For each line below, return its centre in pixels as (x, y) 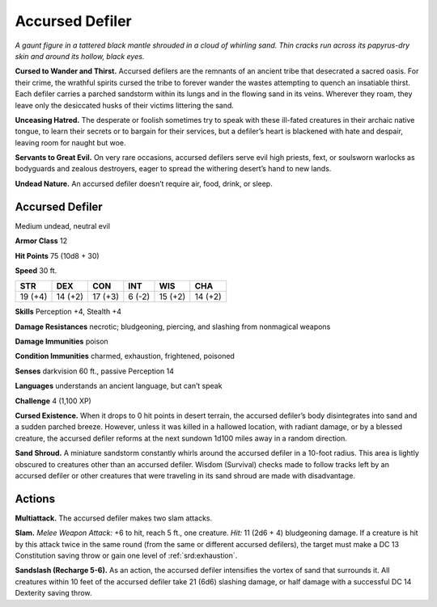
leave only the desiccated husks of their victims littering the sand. (125, 105)
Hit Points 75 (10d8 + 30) (57, 255)
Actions (35, 498)
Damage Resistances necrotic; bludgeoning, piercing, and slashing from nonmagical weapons (173, 327)
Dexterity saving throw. (53, 593)
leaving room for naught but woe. (70, 142)
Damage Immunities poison (62, 341)
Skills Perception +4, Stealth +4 (68, 312)
